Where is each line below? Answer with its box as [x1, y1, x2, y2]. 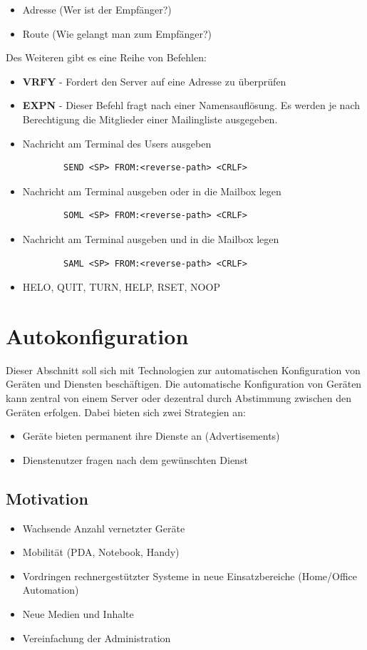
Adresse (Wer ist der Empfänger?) [22, 2, 172, 16]
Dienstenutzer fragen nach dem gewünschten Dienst [22, 452, 248, 467]
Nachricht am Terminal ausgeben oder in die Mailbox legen [22, 183, 281, 198]
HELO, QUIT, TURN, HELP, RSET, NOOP [22, 279, 220, 294]
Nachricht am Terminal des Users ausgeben [22, 135, 212, 150]
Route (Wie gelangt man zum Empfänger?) [22, 26, 212, 41]
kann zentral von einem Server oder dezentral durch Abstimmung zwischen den [6, 391, 351, 406]
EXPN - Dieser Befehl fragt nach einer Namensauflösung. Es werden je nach [22, 98, 361, 113]
